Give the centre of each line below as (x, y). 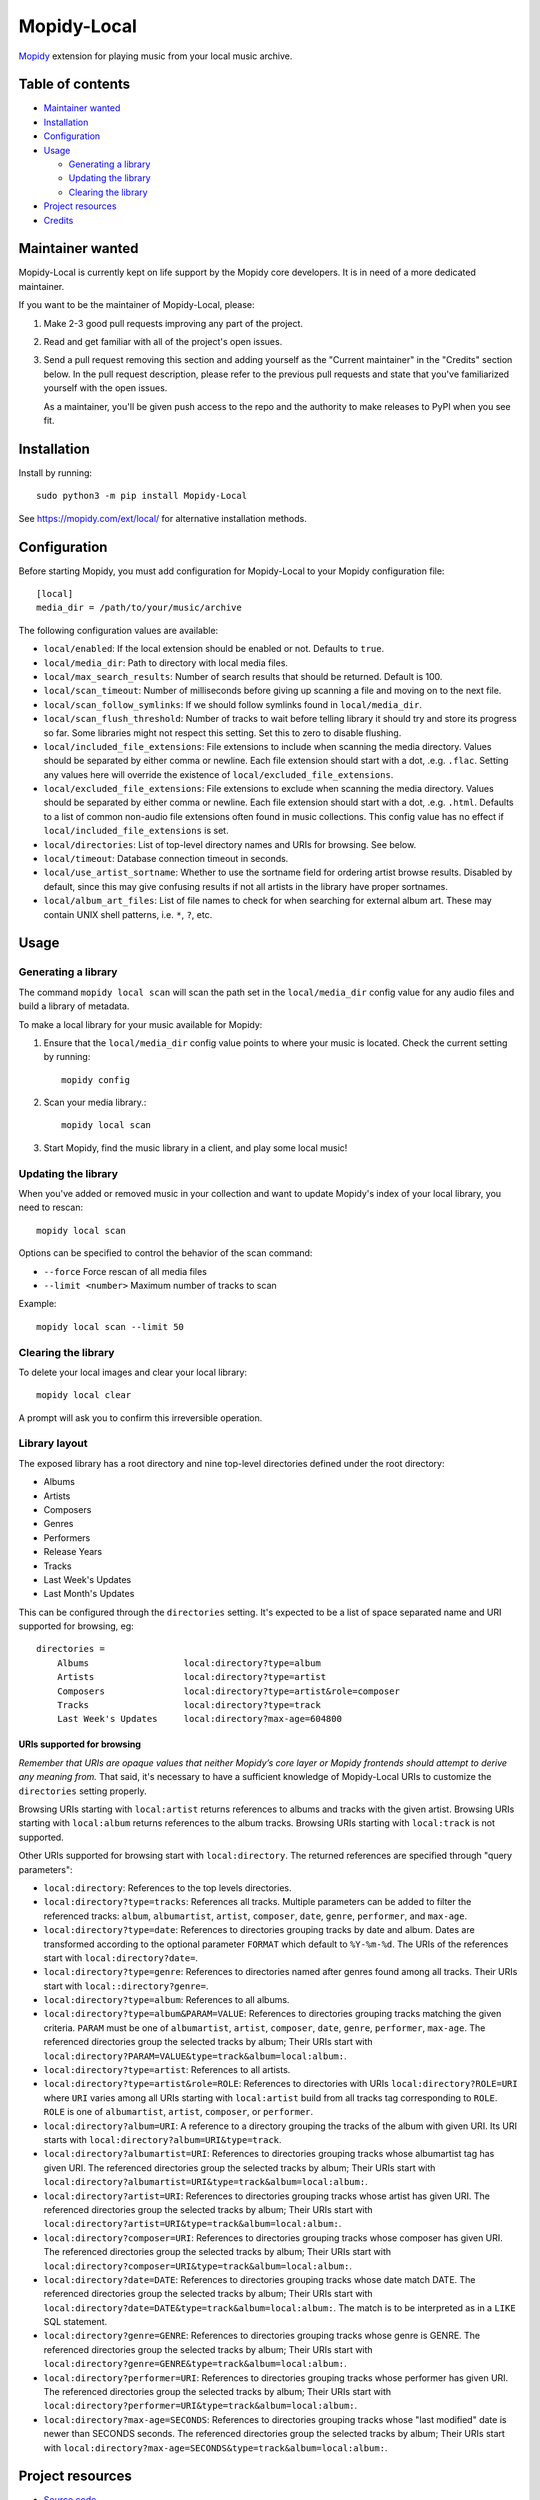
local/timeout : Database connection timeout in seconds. (166, 859)
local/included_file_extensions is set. (136, 831)
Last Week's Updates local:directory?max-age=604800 (199, 1719)
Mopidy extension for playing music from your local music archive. (155, 56)
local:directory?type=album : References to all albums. (166, 2000)
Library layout (53, 1443)
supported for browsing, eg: (76, 1626)
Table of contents (74, 84)
